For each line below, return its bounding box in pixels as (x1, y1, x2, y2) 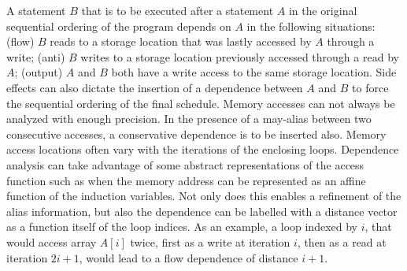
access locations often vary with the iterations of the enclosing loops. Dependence (6, 141, 399, 158)
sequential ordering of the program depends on (6, 17, 231, 34)
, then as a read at (297, 233, 387, 250)
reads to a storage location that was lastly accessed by (50, 33, 312, 50)
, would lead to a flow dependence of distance (79, 249, 298, 265)
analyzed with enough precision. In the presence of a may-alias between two (6, 110, 372, 127)
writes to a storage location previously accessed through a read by (80, 48, 399, 65)
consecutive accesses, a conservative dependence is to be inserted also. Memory (6, 125, 387, 142)
